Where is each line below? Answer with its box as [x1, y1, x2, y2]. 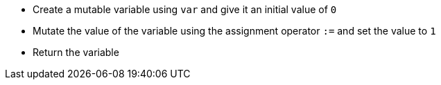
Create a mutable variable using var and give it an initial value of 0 [33, 3, 337, 15]
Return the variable [33, 46, 119, 58]
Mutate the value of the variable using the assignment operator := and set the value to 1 [33, 25, 436, 37]
